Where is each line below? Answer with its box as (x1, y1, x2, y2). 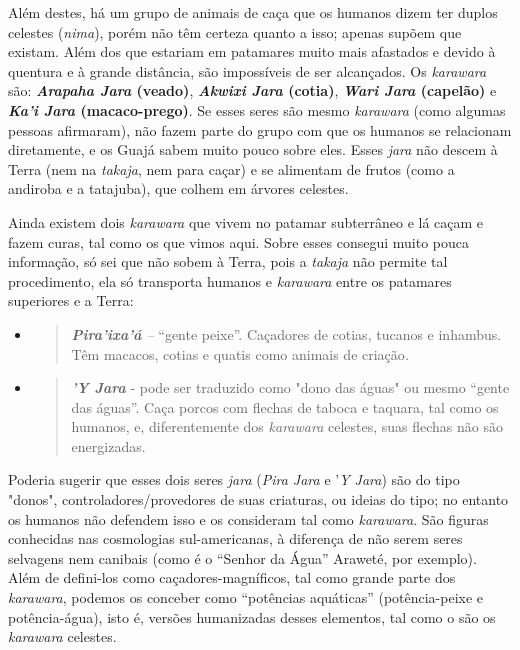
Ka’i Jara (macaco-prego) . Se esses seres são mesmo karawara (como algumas (8, 99, 506, 120)
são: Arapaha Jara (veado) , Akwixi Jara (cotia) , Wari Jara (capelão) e (8, 80, 497, 101)
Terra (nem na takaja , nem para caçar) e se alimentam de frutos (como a (8, 158, 455, 179)
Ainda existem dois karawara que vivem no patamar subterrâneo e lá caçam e (8, 211, 484, 232)
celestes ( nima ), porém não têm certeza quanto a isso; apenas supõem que (8, 21, 462, 42)
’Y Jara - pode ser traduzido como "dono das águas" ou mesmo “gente (71, 377, 510, 398)
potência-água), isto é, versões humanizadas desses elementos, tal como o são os (8, 606, 496, 627)
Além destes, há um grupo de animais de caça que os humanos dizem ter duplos (8, 2, 498, 22)
